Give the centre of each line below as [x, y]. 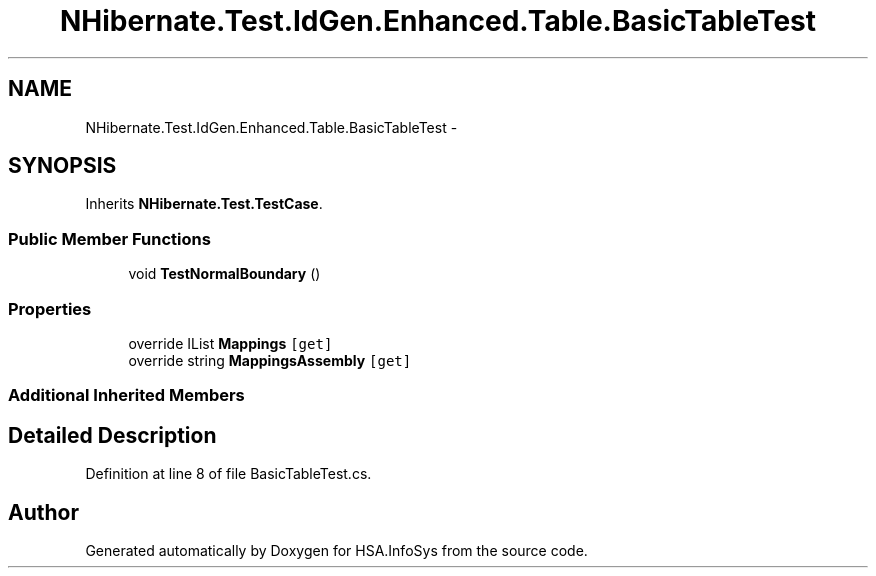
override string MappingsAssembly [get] [270, 360]
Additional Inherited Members [126, 395]
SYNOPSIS [62, 166]
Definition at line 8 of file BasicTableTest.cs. [228, 474]
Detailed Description [112, 435]
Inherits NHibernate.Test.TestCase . [204, 204]
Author [43, 512]
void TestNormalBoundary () [224, 274]
